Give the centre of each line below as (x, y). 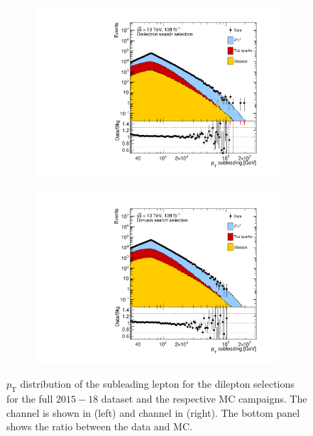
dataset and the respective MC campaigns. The (204, 399)
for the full (30, 399)
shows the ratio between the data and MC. (99, 426)
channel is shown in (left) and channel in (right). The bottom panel (153, 412)
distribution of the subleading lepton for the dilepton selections (157, 384)
